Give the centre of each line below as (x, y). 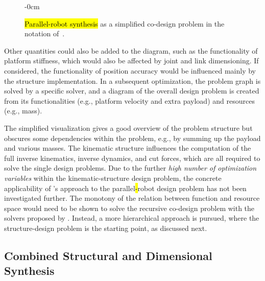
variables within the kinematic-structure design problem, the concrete (113, 178)
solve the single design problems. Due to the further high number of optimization (130, 168)
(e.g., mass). (23, 111)
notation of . (45, 33)
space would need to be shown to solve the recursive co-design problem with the (129, 208)
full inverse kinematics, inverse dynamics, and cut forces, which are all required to (132, 158)
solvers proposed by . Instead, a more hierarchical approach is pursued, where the (132, 218)
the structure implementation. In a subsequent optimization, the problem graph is (132, 80)
